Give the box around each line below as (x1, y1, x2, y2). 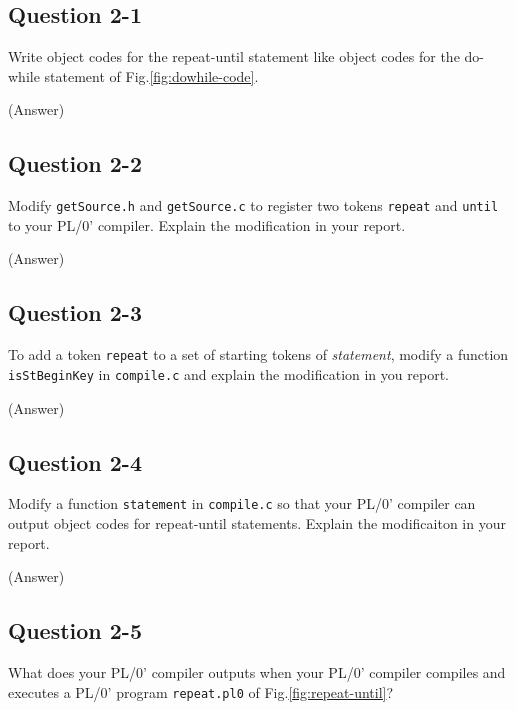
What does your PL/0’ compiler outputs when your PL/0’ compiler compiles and (8, 661, 506, 682)
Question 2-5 (8, 615, 142, 646)
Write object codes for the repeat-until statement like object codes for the (8, 46, 460, 67)
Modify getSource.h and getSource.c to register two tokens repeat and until (8, 195, 499, 216)
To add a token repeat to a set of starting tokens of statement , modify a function (8, 344, 509, 365)
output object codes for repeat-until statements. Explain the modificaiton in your (8, 513, 506, 533)
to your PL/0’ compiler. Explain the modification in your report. (8, 214, 406, 235)
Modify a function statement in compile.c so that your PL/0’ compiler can (8, 493, 476, 514)
